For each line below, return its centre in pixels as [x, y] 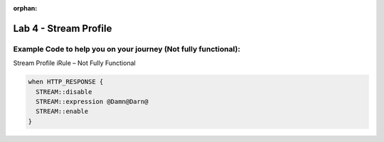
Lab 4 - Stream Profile [63, 28]
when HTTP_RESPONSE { [66, 82]
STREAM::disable [64, 91]
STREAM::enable [62, 112]
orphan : [25, 8]
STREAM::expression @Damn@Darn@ [92, 101]
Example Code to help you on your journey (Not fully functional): [127, 49]
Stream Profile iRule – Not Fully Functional [74, 63]
